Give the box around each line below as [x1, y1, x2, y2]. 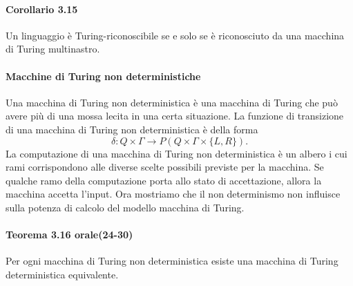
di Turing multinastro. [6, 41, 100, 56]
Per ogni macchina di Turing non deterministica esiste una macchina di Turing [6, 254, 338, 268]
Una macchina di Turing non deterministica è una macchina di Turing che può [6, 95, 338, 109]
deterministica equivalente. [6, 267, 119, 281]
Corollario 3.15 [6, 1, 78, 16]
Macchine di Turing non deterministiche [6, 68, 201, 83]
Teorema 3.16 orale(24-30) [6, 227, 133, 242]
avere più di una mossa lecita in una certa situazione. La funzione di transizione [6, 108, 344, 123]
